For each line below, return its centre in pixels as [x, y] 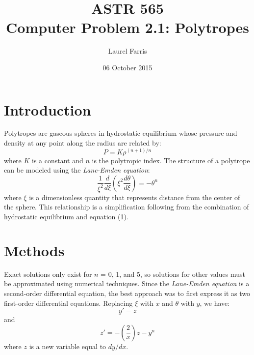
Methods [34, 250]
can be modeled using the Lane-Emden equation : [77, 170]
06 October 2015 [127, 67]
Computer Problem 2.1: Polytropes [127, 27]
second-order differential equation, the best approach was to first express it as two [127, 293]
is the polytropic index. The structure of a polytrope [171, 160]
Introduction [48, 109]
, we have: [215, 303]
